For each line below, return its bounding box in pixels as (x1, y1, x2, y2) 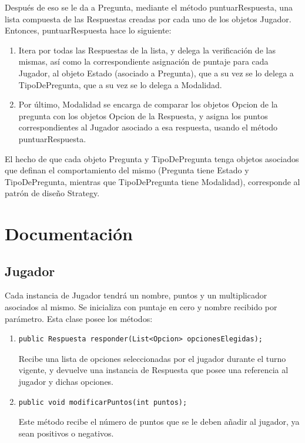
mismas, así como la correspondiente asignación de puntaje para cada (18, 55, 269, 68)
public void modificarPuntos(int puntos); (18, 398, 187, 407)
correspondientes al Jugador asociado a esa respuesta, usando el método (18, 121, 278, 133)
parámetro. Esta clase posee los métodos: (5, 312, 153, 324)
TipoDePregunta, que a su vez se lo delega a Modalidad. (18, 78, 222, 90)
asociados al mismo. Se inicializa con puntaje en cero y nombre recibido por (5, 301, 277, 313)
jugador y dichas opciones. (18, 375, 114, 388)
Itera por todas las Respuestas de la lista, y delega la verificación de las (18, 43, 276, 56)
